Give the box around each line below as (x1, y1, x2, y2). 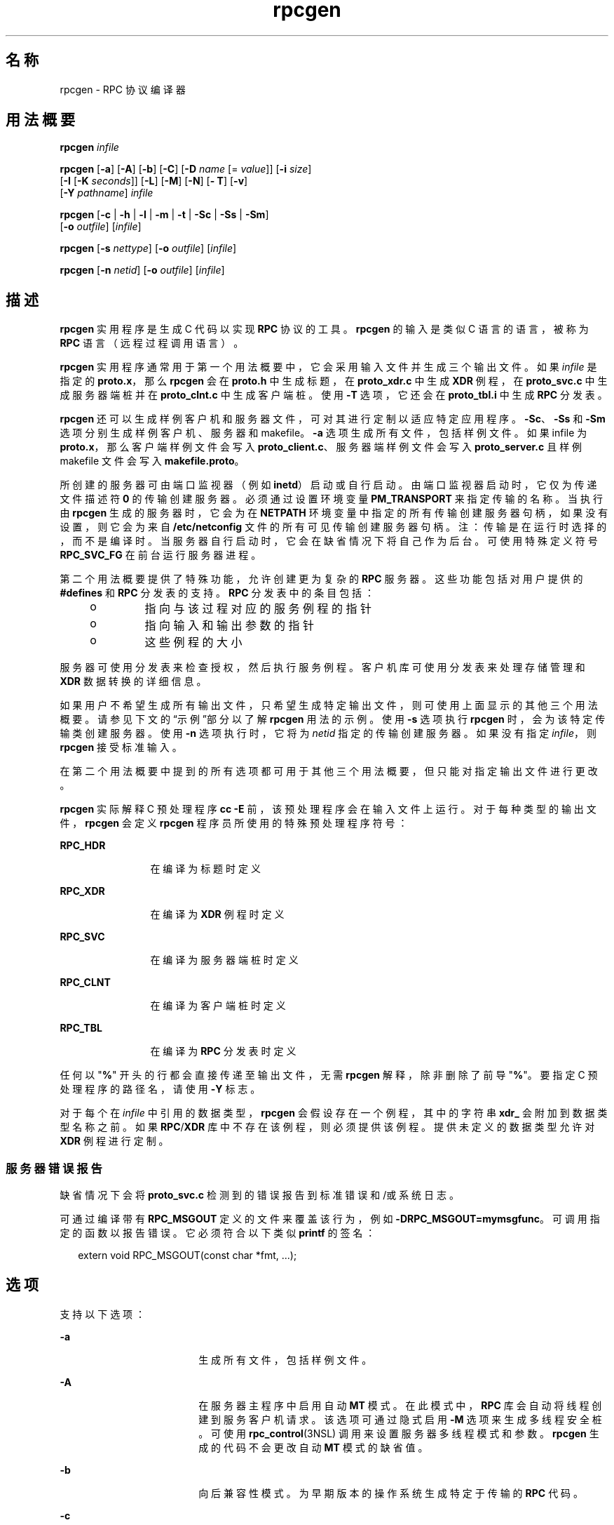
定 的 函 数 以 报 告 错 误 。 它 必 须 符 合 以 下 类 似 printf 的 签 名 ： (60, 1227, 376, 1239)
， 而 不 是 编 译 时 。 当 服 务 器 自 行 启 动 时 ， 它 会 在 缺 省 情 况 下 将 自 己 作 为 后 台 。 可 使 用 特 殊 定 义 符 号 (60, 535, 598, 547)
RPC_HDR (60, 839, 106, 852)
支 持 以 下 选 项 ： (60, 1307, 146, 1320)
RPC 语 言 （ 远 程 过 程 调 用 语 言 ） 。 (60, 337, 244, 349)
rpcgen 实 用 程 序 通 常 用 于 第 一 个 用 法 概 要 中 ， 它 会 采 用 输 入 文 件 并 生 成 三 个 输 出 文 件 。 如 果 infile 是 (60, 361, 597, 373)
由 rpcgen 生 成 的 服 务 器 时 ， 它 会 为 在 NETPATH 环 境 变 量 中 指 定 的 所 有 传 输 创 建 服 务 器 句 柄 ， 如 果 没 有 (60, 507, 608, 519)
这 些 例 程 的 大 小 (144, 635, 243, 650)
